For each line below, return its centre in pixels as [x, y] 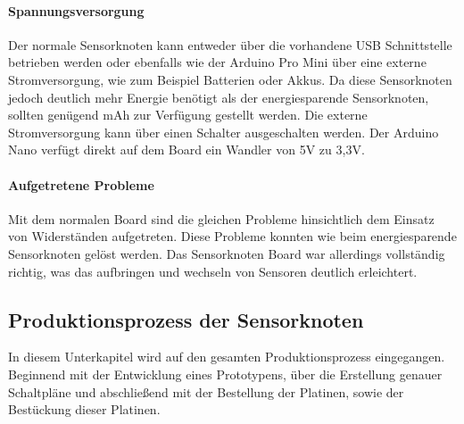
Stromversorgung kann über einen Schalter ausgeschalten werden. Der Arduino [224, 132]
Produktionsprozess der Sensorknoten [186, 319]
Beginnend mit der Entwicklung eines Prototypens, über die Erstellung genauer [225, 374]
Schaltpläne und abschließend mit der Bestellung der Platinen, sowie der [206, 391]
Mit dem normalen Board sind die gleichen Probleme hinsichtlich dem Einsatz [221, 218]
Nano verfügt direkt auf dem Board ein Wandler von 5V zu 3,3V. [186, 150]
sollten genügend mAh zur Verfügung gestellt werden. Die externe [188, 115]
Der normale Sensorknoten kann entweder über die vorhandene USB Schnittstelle [230, 44]
